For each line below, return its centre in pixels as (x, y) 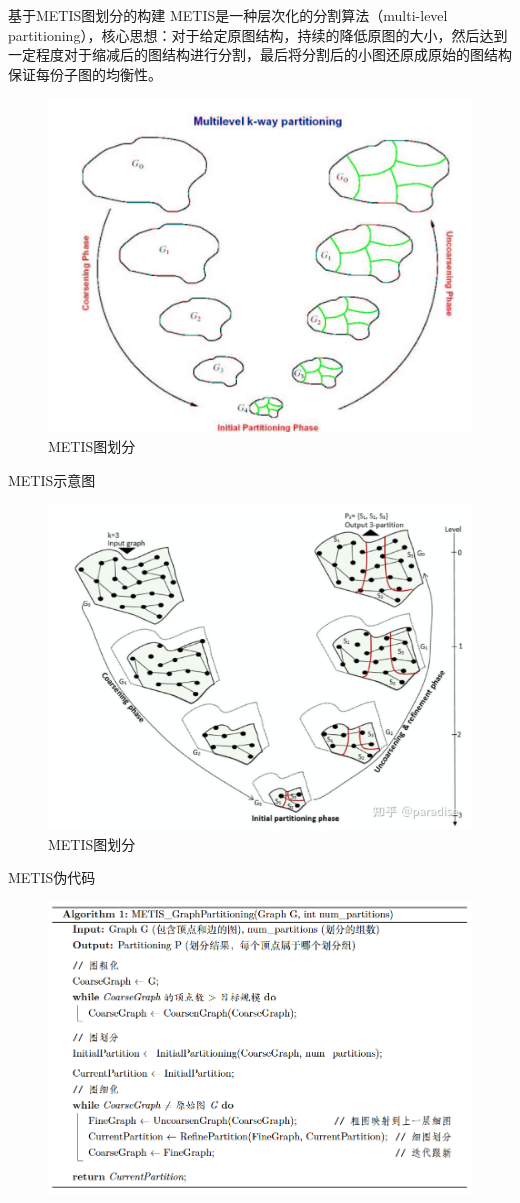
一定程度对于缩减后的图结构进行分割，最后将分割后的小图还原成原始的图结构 (260, 54)
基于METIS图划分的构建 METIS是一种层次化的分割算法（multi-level (228, 15)
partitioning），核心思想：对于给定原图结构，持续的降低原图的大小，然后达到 (258, 34)
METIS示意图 (52, 479)
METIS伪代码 (52, 877)
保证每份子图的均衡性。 (85, 73)
